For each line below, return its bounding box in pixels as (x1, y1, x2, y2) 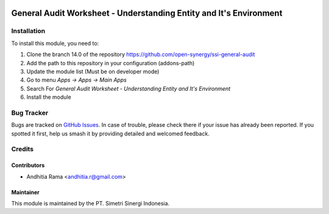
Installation (11, 27, 46, 35)
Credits (11, 145, 34, 154)
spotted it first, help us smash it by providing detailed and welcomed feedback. (11, 130, 210, 137)
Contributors (11, 162, 45, 169)
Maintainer (11, 188, 40, 196)
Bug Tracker (11, 109, 49, 117)
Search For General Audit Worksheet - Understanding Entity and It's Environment (26, 85, 231, 92)
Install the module (26, 93, 71, 101)
